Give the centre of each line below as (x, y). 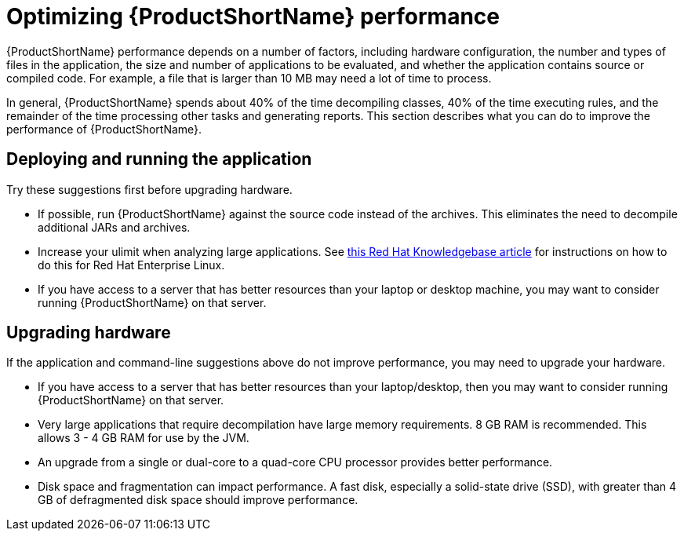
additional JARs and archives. (114, 227)
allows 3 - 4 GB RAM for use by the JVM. (144, 438)
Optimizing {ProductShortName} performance (253, 16)
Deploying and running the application (159, 159)
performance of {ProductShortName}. (104, 129)
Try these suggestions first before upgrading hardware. (149, 189)
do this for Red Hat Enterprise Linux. (131, 265)
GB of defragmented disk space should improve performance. (198, 500)
